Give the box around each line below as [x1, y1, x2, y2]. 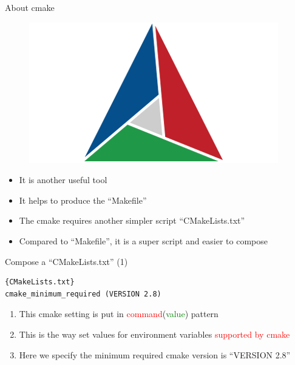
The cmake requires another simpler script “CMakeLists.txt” [19, 214, 245, 227]
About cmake [5, 1, 55, 13]
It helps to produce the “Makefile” [19, 193, 147, 206]
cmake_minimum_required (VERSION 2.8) [5, 289, 161, 298]
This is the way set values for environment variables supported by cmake [19, 327, 290, 340]
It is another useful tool [19, 173, 107, 186]
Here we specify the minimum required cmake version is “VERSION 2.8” [19, 348, 291, 361]
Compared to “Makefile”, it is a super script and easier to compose [19, 234, 268, 247]
